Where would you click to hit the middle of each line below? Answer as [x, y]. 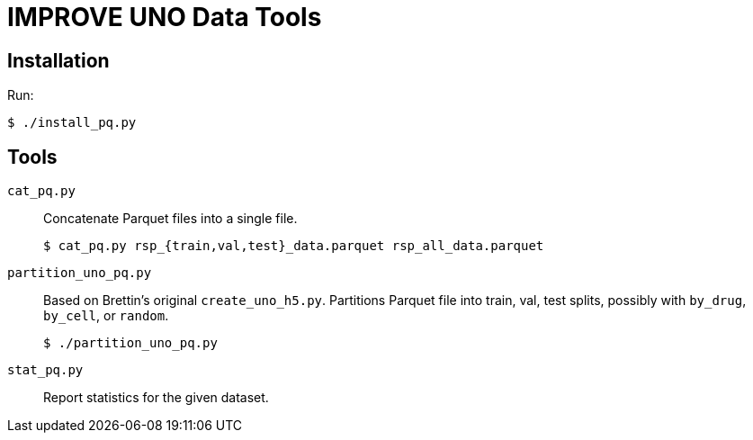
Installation [58, 60]
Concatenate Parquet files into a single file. [170, 219]
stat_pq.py [45, 370]
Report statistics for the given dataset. [156, 398]
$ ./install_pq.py [72, 123]
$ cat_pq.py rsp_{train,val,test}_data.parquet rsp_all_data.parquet [294, 246]
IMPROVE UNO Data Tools [165, 17]
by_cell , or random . [106, 316]
